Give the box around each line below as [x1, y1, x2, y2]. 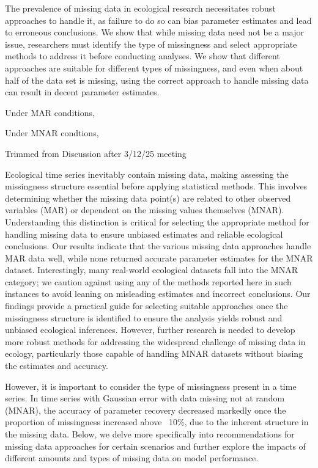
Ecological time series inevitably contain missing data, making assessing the [5, 167, 289, 180]
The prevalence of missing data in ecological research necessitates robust [5, 2, 276, 14]
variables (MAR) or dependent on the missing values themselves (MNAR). [5, 203, 284, 216]
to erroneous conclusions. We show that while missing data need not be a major [5, 26, 305, 38]
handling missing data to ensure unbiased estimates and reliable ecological [5, 227, 283, 240]
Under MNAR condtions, [5, 126, 99, 139]
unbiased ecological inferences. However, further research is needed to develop [5, 323, 295, 336]
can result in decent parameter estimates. [5, 86, 160, 98]
